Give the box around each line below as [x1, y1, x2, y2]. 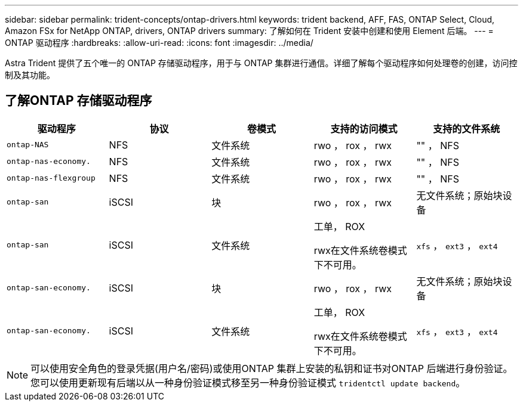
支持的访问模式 [330, 122, 398, 135]
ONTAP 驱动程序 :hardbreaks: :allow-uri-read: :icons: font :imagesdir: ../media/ [5, 38, 313, 48]
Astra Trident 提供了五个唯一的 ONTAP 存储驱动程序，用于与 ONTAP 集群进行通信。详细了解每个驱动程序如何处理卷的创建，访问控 [5, 58, 518, 68]
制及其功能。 [5, 70, 55, 80]
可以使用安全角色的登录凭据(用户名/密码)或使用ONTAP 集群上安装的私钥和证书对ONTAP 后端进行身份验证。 [30, 362, 513, 374]
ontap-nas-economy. [7, 157, 91, 166]
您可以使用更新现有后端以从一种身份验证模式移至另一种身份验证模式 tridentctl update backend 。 [30, 376, 466, 389]
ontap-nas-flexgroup [7, 173, 96, 183]
